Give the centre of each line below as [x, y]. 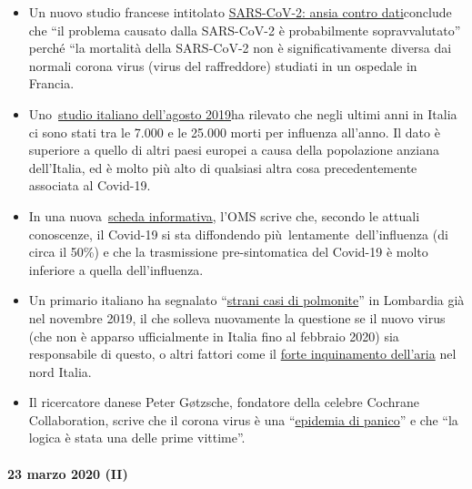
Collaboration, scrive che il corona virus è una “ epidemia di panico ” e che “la [243, 419]
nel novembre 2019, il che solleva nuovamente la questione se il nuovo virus [237, 317]
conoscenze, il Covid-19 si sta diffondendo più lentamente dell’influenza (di [238, 234]
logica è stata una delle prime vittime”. [137, 438]
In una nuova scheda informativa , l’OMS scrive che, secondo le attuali [224, 215]
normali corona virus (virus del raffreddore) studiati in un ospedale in [223, 65]
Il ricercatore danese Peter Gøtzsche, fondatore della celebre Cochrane [224, 402]
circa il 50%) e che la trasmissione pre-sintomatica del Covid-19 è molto [228, 252]
